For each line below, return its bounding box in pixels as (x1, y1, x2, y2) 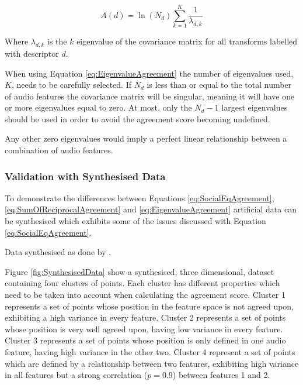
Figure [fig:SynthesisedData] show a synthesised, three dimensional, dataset (5, 265, 274, 277)
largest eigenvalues (221, 101, 288, 114)
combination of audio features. (5, 144, 113, 156)
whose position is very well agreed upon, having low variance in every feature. (5, 322, 283, 335)
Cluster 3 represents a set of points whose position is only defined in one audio (5, 334, 286, 346)
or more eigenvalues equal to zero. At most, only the (5, 101, 192, 114)
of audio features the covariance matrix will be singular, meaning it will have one (5, 90, 295, 102)
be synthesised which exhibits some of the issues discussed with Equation (5, 215, 266, 227)
